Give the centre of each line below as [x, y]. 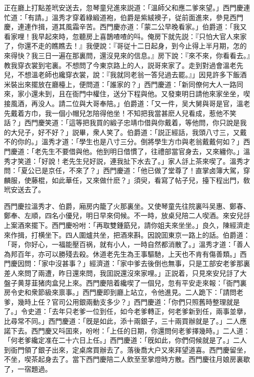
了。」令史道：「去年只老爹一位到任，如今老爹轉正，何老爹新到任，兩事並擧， [127, 311]
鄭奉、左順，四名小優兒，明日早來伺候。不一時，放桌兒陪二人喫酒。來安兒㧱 [127, 215]
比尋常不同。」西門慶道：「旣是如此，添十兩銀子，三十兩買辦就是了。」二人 [122, 321]
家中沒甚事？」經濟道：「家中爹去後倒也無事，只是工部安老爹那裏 [146, 263]
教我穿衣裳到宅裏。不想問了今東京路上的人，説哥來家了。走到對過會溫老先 [124, 65]
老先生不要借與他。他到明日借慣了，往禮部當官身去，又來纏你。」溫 [142, 151]
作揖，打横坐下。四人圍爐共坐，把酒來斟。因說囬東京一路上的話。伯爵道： [130, 234]
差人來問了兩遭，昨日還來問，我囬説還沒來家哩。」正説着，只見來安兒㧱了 [122, 273]
